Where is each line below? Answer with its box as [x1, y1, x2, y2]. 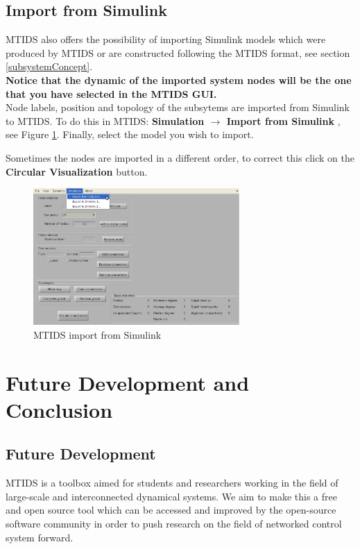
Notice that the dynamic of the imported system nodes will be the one [6, 72, 352, 87]
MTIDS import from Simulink [33, 327, 162, 341]
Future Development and [6, 368, 250, 396]
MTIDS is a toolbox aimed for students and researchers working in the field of [6, 475, 338, 490]
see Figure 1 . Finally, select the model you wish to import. [6, 127, 254, 142]
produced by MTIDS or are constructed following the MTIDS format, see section [6, 45, 350, 60]
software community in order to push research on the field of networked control [6, 516, 342, 530]
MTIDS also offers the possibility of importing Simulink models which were [6, 32, 326, 47]
